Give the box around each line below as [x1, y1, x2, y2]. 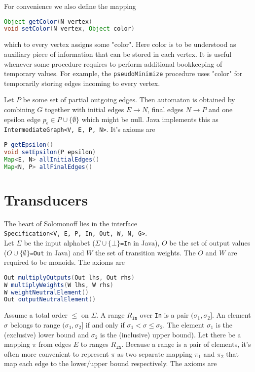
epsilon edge [4, 114, 40, 124]
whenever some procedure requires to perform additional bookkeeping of [4, 58, 222, 69]
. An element [212, 310, 251, 320]
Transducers [4, 189, 88, 209]
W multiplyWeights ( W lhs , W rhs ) [4, 281, 113, 289]
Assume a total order [4, 310, 68, 320]
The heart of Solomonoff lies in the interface [4, 218, 138, 228]
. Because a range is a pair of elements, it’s [121, 339, 251, 349]
